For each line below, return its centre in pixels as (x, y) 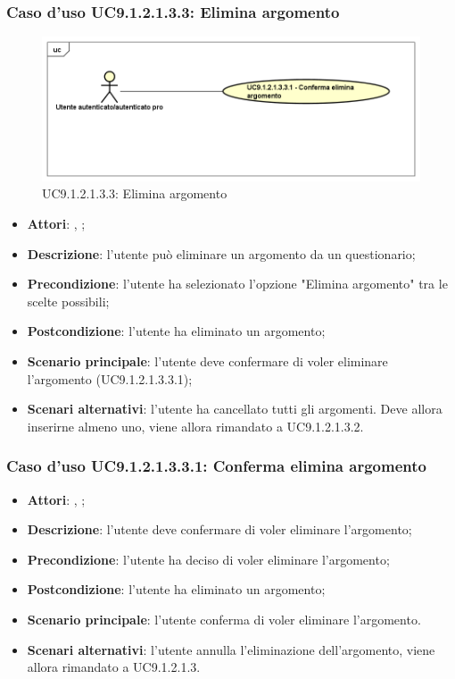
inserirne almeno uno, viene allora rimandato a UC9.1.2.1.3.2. (195, 426)
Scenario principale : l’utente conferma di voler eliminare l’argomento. (224, 619)
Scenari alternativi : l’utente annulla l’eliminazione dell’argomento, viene (231, 649)
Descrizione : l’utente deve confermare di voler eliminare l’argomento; (219, 529)
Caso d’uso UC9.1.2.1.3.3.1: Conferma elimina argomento (216, 466)
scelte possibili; (68, 301)
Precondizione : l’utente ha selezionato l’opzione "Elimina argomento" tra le (237, 284)
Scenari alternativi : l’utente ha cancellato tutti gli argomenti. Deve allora (235, 409)
